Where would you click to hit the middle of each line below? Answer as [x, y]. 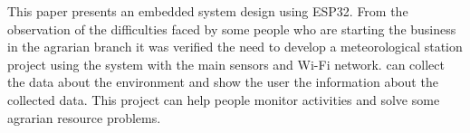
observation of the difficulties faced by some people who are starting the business [232, 28]
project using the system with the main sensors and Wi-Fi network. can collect [226, 64]
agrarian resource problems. [84, 117]
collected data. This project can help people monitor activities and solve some [224, 99]
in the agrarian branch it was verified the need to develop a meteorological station [235, 47]
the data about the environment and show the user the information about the [223, 82]
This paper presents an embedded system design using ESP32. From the [208, 11]
